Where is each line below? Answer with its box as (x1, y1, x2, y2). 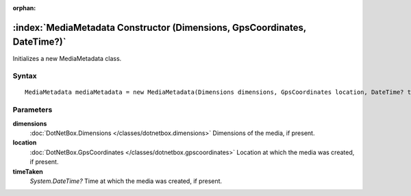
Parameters (12, 105, 53, 114)
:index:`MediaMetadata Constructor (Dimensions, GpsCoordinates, (12, 21, 306, 34)
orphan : (12, 4, 36, 12)
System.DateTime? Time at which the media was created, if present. (29, 177, 223, 185)
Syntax (12, 71, 37, 81)
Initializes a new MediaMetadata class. (12, 54, 122, 62)
